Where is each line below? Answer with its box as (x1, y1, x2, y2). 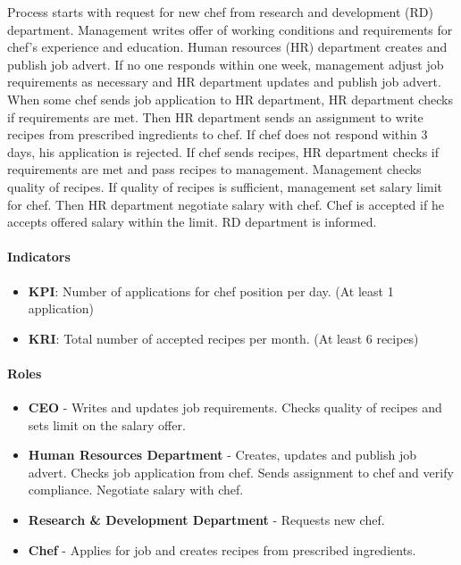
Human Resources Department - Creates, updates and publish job (28, 445, 417, 464)
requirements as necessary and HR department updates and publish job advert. (7, 72, 441, 91)
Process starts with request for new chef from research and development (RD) (7, 3, 433, 21)
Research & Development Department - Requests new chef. (28, 511, 385, 529)
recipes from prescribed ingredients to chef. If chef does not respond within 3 (7, 125, 428, 144)
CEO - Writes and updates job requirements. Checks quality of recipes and (28, 398, 442, 417)
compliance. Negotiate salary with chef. (28, 480, 244, 499)
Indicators (7, 247, 71, 266)
